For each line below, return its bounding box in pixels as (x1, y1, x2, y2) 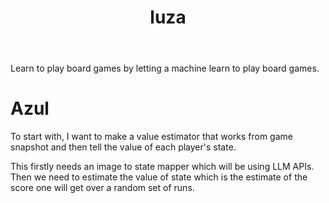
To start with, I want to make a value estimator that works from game (10, 131, 293, 143)
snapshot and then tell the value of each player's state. (10, 141, 237, 153)
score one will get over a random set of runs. (10, 182, 195, 194)
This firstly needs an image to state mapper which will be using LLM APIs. (10, 161, 315, 173)
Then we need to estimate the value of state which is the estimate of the (10, 171, 308, 183)
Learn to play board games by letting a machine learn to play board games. (10, 62, 320, 75)
